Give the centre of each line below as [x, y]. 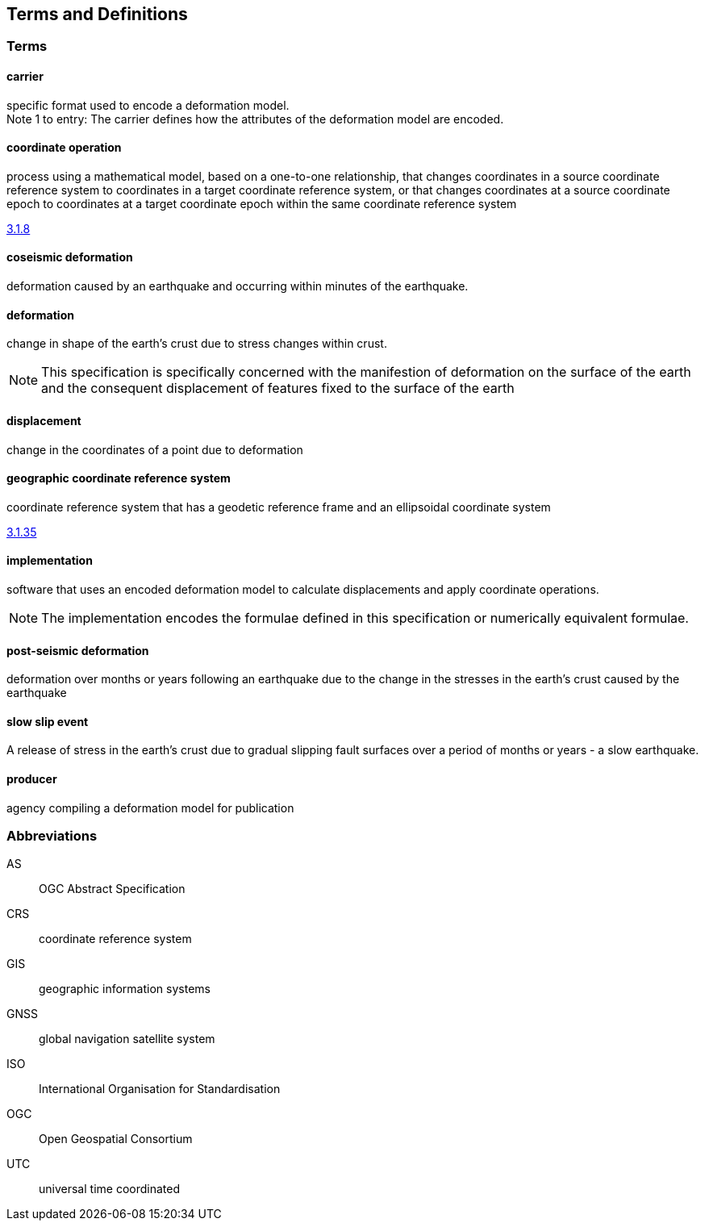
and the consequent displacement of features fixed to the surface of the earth [278, 388]
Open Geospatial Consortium [116, 1139]
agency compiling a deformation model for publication [150, 808]
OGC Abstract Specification [112, 889]
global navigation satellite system [127, 1039]
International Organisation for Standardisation [160, 1089]
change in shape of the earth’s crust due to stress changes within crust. [197, 344]
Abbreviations [52, 835]
